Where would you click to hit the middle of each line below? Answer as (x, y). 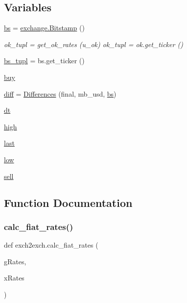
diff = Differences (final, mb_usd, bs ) (60, 93)
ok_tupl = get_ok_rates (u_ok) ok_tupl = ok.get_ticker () (93, 44)
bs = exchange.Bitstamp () (44, 28)
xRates (14, 278)
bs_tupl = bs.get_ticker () (44, 61)
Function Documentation (68, 202)
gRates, (15, 261)
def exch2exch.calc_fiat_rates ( (51, 245)
